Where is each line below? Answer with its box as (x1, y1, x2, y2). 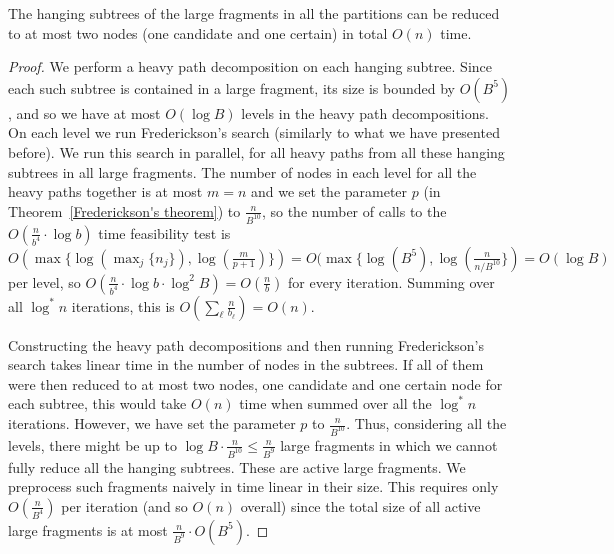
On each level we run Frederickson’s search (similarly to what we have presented (8, 122, 500, 143)
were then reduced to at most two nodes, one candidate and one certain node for (8, 373, 503, 394)
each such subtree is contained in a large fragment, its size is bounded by (8, 77, 455, 98)
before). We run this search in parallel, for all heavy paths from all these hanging (8, 141, 505, 162)
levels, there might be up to (8, 434, 177, 455)
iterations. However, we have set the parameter (8, 413, 296, 433)
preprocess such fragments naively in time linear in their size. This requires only (8, 476, 499, 497)
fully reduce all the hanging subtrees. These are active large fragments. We (8, 456, 466, 477)
